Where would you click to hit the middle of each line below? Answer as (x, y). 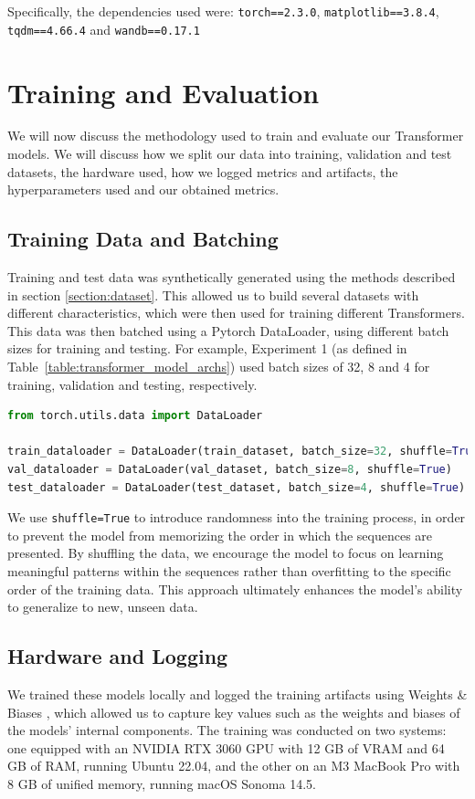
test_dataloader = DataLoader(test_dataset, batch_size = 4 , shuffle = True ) (237, 487)
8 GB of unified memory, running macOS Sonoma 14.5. (162, 783)
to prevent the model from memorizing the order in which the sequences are (220, 535)
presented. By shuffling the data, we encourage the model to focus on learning (226, 553)
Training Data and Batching (143, 239)
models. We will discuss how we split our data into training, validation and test (230, 154)
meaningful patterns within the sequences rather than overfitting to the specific (229, 570)
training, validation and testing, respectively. (132, 384)
